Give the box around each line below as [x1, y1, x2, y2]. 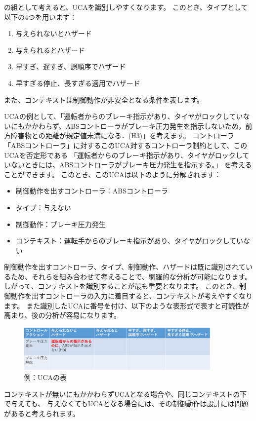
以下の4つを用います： [4, 11, 77, 22]
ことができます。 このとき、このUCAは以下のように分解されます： [4, 169, 221, 179]
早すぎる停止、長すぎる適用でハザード [15, 77, 140, 88]
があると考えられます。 [4, 408, 80, 418]
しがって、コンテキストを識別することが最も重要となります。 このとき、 [4, 281, 240, 291]
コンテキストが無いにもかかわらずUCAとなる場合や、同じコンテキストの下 [4, 388, 247, 399]
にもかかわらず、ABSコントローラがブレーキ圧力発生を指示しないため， [10, 120, 246, 131]
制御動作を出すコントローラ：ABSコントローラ [15, 186, 168, 196]
